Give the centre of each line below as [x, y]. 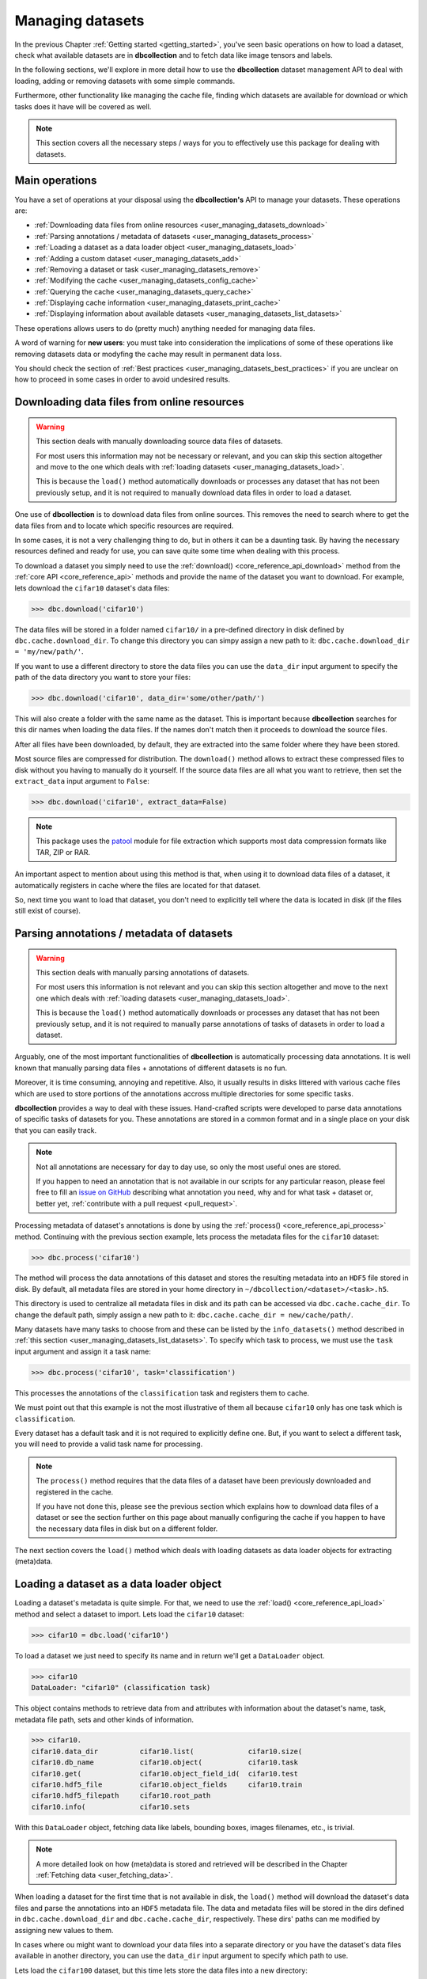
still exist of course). [47, 911]
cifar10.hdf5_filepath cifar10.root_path [121, 1796]
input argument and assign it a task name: [83, 1351]
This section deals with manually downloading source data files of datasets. [159, 441]
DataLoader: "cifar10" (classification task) [121, 1688]
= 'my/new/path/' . [49, 651]
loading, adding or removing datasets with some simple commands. [125, 81]
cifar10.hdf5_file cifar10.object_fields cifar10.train [167, 1785]
